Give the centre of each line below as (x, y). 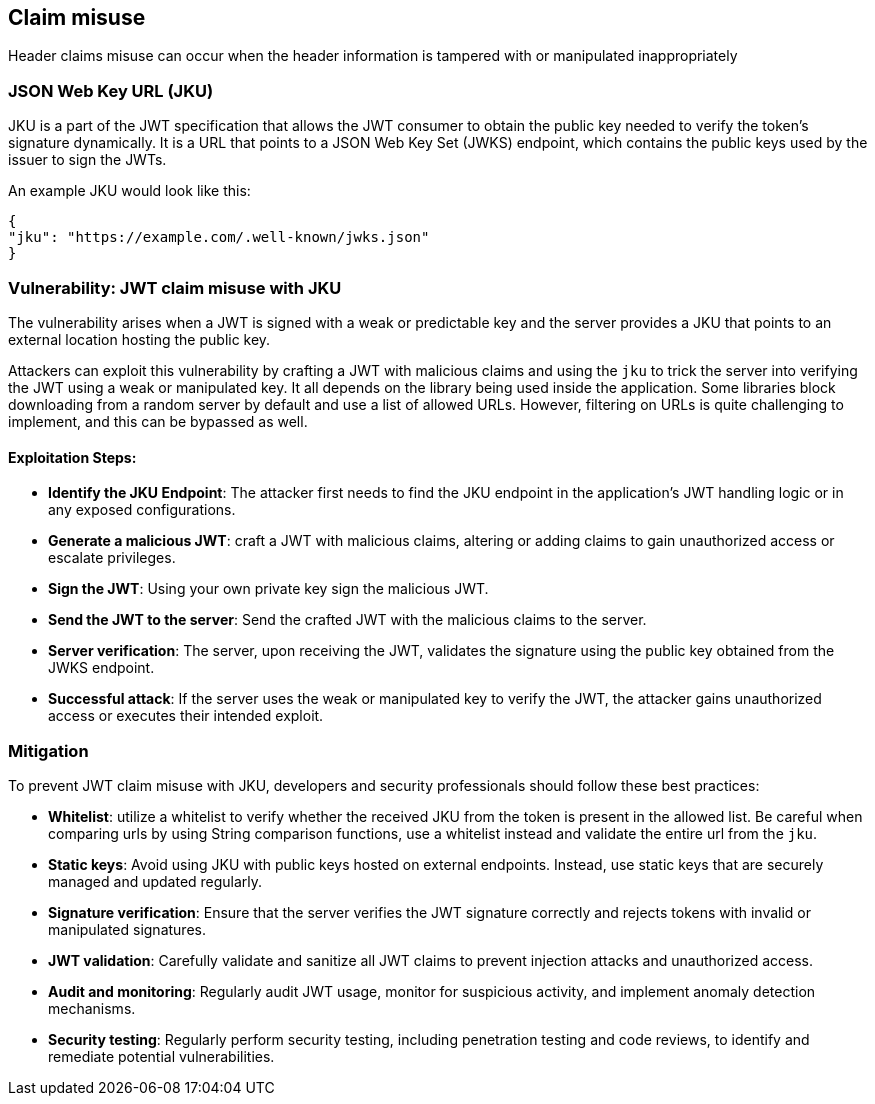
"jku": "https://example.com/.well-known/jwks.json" (219, 237)
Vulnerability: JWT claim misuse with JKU (175, 287)
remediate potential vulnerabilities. (161, 1056)
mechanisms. (92, 1008)
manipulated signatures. (127, 929)
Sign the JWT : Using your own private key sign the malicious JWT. (268, 589)
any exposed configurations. (142, 510)
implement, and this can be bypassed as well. (158, 421)
